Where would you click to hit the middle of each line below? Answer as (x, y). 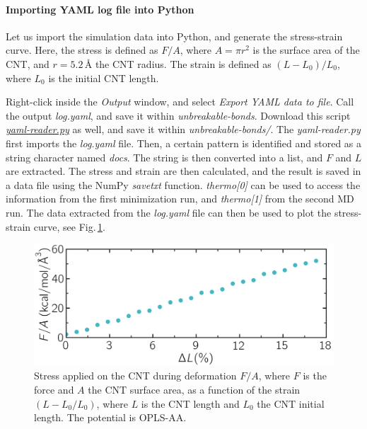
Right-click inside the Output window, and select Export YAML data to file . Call (180, 102)
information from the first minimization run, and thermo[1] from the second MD (180, 199)
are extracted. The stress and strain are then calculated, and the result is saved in (183, 171)
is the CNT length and (190, 403)
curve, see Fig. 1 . (69, 226)
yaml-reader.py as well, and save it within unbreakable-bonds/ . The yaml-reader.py (183, 129)
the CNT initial (291, 403)
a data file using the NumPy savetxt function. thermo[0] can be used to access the (183, 184)
